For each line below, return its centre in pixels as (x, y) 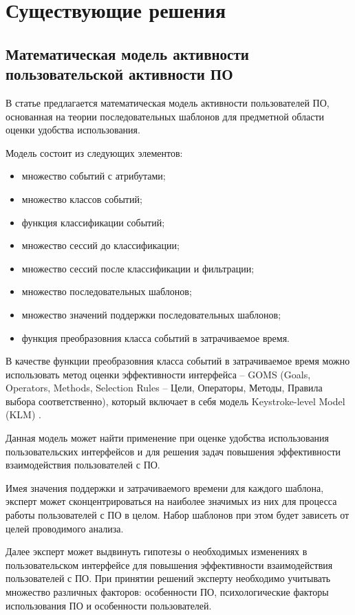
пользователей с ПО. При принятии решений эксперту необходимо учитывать (168, 578)
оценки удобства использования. (73, 130)
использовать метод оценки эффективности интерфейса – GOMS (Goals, (158, 374)
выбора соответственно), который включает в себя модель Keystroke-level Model (175, 401)
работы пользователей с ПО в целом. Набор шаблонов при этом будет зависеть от (177, 515)
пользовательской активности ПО (119, 74)
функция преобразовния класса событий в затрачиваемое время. (155, 337)
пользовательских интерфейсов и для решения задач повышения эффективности (173, 451)
